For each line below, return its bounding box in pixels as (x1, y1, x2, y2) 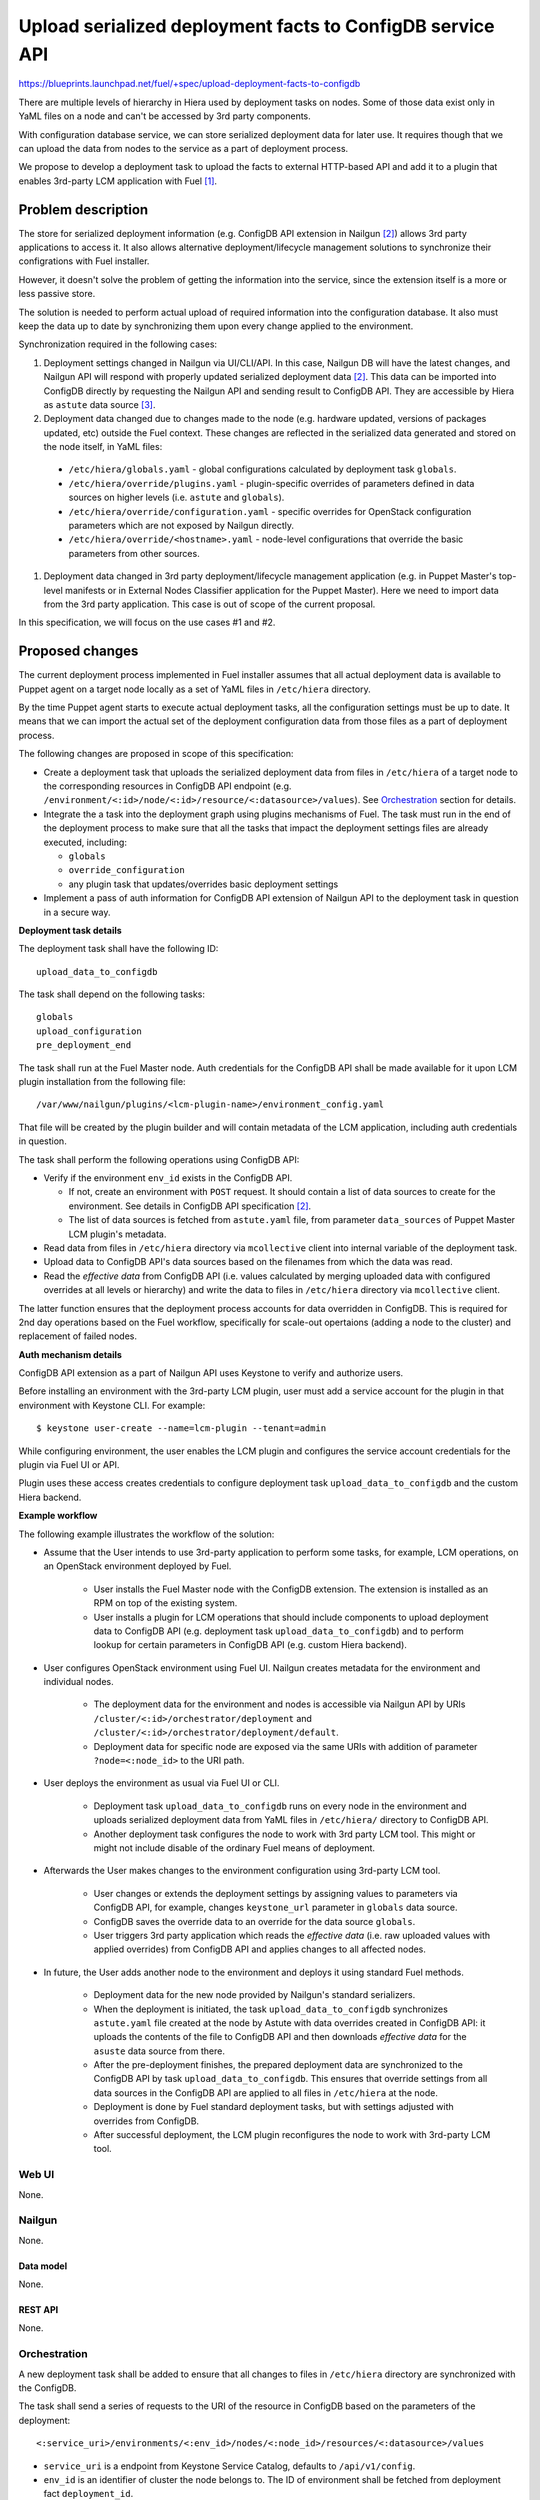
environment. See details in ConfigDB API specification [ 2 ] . (68, 1200, 312, 1212)
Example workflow (18, 1510, 98, 1522)
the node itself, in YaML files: (43, 441, 163, 453)
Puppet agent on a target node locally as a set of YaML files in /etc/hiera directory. (18, 683, 371, 695)
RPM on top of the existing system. (93, 1597, 238, 1609)
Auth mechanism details (18, 1348, 122, 1360)
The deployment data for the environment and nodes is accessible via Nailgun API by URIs (93, 1698, 466, 1710)
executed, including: (43, 836, 127, 848)
